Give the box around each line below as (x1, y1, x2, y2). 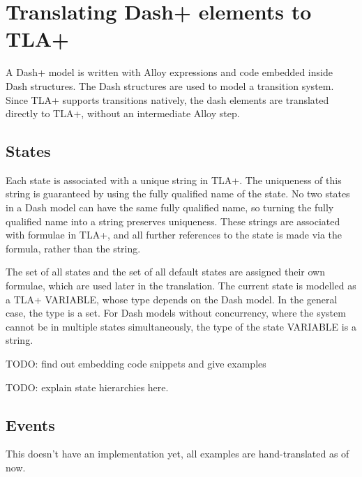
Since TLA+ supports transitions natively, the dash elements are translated (6, 92, 329, 107)
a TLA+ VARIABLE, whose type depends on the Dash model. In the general (6, 291, 338, 306)
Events (6, 414, 55, 435)
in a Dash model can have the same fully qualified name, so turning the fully (6, 200, 334, 215)
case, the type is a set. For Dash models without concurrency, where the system (6, 305, 346, 320)
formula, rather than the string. (6, 241, 141, 255)
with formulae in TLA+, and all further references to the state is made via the (6, 227, 342, 242)
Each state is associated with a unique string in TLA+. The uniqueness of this (6, 172, 342, 187)
